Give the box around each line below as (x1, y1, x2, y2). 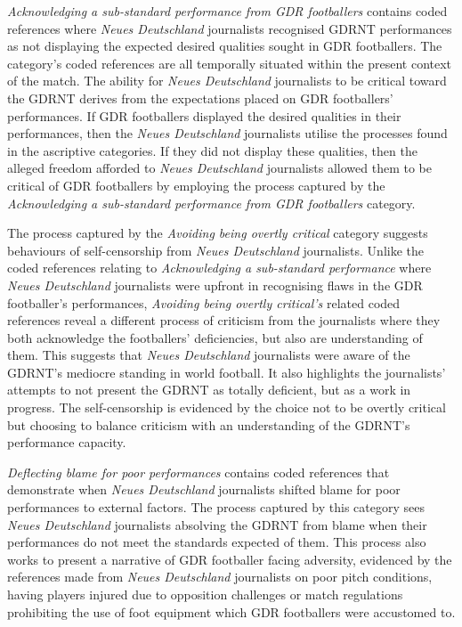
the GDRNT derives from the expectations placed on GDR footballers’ (7, 88, 393, 107)
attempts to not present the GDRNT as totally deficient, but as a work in (7, 380, 411, 399)
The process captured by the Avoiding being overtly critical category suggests (7, 224, 428, 242)
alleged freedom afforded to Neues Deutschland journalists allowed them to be (7, 159, 432, 177)
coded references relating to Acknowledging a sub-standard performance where (7, 258, 432, 277)
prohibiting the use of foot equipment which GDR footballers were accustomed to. (7, 602, 456, 621)
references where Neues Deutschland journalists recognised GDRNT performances (7, 19, 452, 37)
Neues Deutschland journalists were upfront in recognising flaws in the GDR (7, 275, 423, 294)
